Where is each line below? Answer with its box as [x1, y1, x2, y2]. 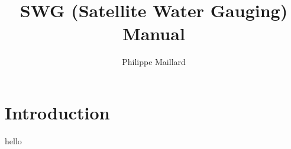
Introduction [5, 100, 110, 124]
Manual [122, 21, 185, 46]
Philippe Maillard [122, 56, 186, 68]
